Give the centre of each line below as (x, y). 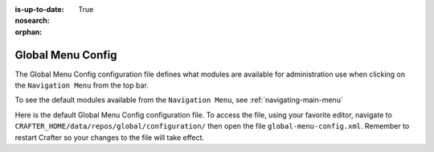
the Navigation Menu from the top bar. (82, 85)
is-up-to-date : (39, 9)
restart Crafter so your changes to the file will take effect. (110, 138)
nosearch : (32, 21)
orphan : (29, 31)
